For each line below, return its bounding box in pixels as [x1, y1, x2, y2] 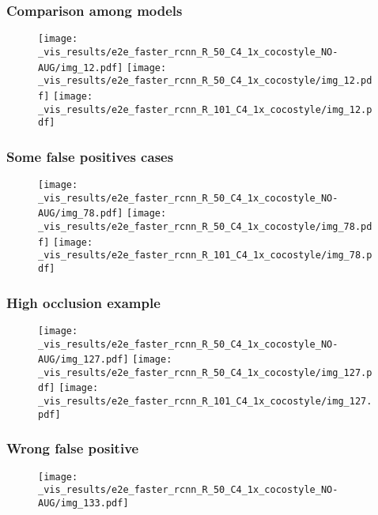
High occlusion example [6, 292, 161, 312]
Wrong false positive [6, 438, 139, 458]
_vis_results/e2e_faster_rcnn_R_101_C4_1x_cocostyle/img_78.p [38, 250, 372, 261]
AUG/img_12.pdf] [38, 62, 123, 73]
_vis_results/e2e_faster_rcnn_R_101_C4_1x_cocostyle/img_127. [38, 396, 372, 408]
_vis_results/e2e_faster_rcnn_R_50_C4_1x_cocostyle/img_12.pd [38, 75, 372, 87]
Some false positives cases [6, 146, 174, 166]
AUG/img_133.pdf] [38, 497, 129, 509]
